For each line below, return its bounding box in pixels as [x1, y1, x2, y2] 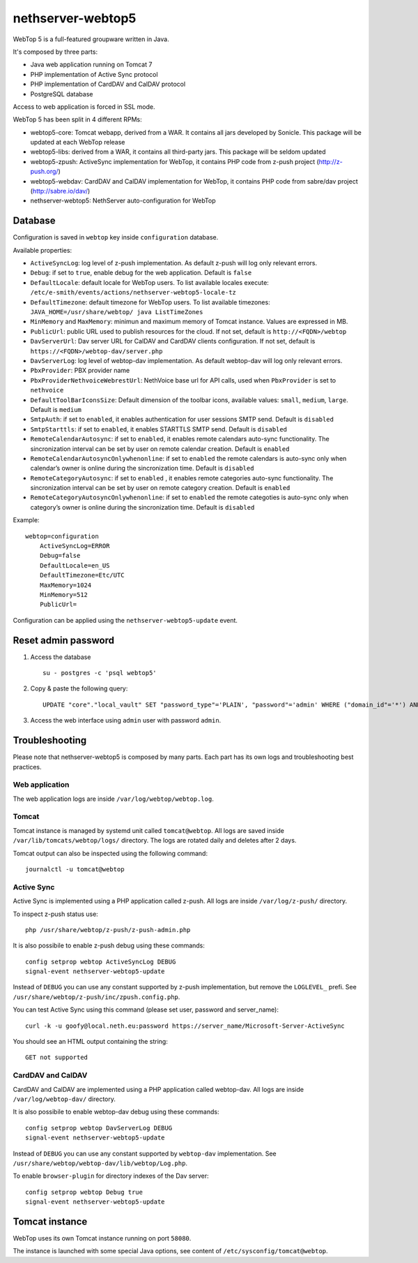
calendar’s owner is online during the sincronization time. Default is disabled [30, 464, 254, 473]
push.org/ [30, 168, 59, 176]
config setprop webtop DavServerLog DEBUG [25, 1124, 173, 1132]
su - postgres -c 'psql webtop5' [42, 669, 157, 677]
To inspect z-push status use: [13, 910, 99, 918]
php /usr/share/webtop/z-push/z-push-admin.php [25, 926, 191, 933]
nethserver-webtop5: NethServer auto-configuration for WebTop [30, 196, 216, 205]
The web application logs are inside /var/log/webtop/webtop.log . [13, 795, 214, 803]
